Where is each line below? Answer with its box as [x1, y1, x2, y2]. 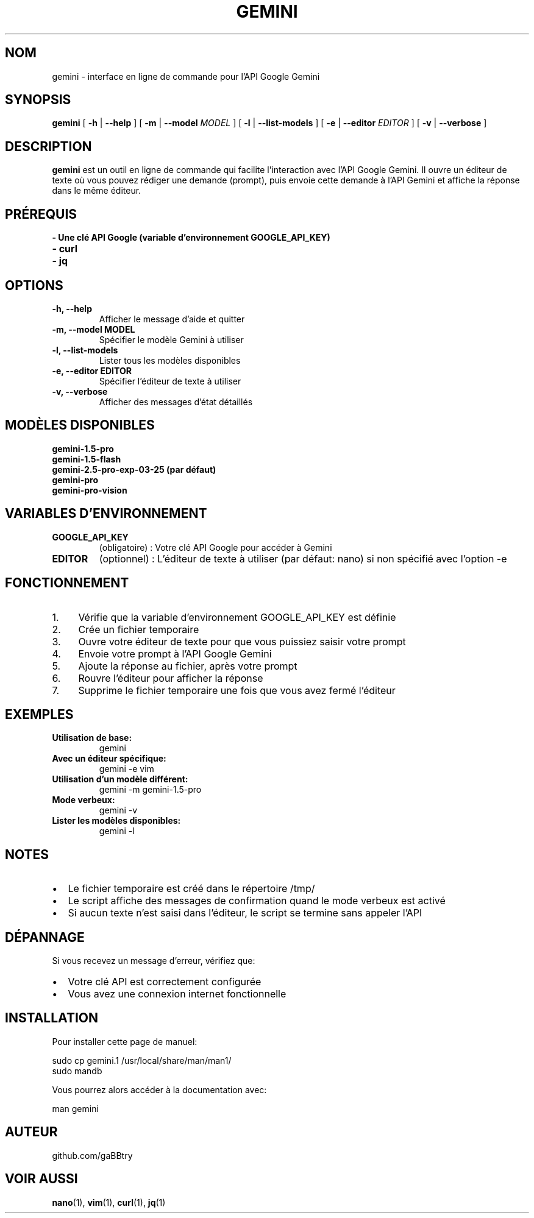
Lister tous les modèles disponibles [99, 355, 241, 366]
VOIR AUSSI [5, 1171, 78, 1187]
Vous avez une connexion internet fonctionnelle [68, 988, 287, 1000]
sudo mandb [52, 1065, 102, 1076]
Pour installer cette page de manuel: [52, 1036, 198, 1047]
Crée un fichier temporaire [78, 623, 199, 636]
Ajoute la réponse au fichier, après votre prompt [78, 659, 297, 672]
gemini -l [99, 826, 135, 837]
